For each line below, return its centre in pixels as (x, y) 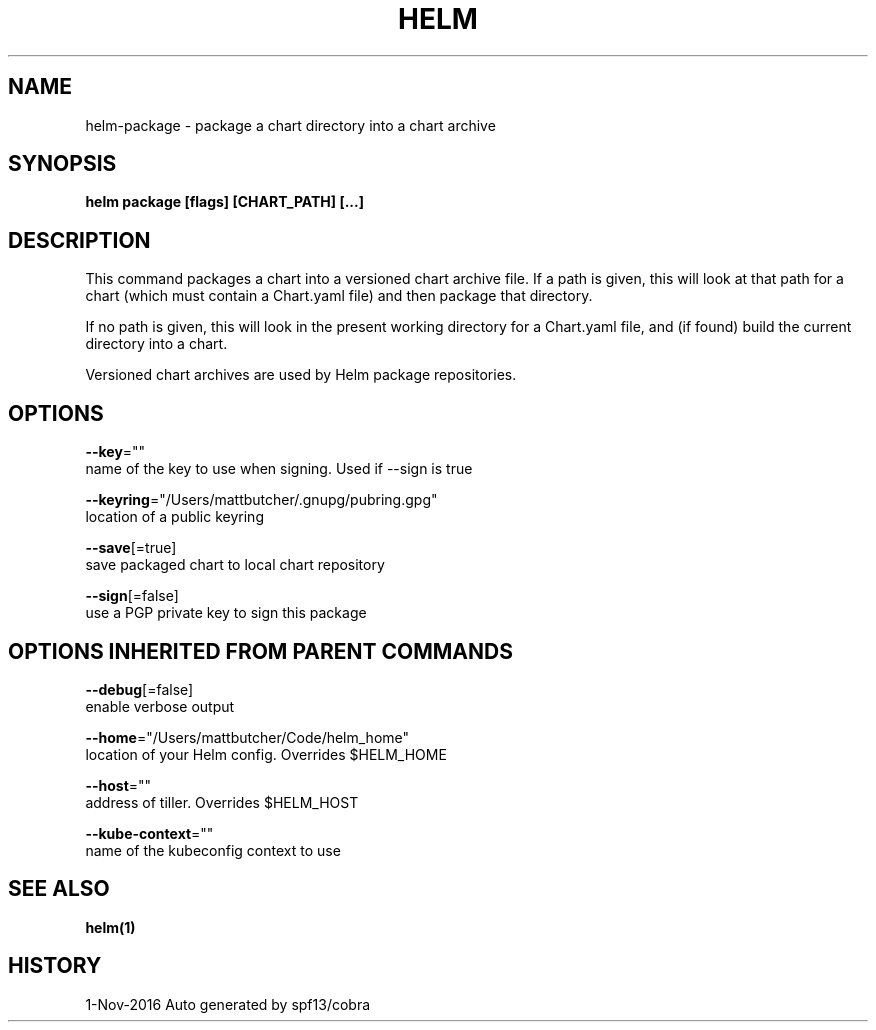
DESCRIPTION (79, 240)
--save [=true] (131, 548)
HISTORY (55, 966)
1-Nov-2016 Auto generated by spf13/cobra (228, 1004)
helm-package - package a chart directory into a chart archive (290, 125)
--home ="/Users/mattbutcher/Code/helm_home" (247, 737)
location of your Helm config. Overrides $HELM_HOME (266, 754)
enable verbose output (160, 706)
